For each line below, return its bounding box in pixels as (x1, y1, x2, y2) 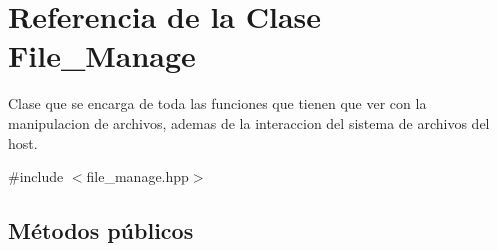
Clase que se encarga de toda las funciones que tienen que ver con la (8, 93, 427, 114)
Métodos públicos (8, 215, 194, 246)
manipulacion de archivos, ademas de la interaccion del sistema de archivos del (8, 112, 490, 133)
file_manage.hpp (86, 166, 189, 187)
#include (8, 166, 64, 187)
